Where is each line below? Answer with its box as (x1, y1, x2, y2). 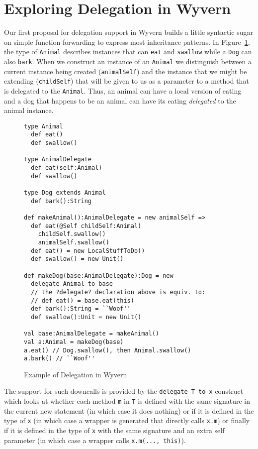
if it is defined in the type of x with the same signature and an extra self (4, 425, 225, 435)
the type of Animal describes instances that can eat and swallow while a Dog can (4, 46, 252, 57)
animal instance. (4, 105, 54, 115)
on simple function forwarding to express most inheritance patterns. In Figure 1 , (4, 36, 250, 47)
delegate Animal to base (31, 280, 113, 288)
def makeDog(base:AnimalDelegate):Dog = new (24, 272, 173, 279)
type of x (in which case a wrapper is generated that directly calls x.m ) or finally (4, 415, 250, 426)
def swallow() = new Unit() (31, 255, 124, 263)
